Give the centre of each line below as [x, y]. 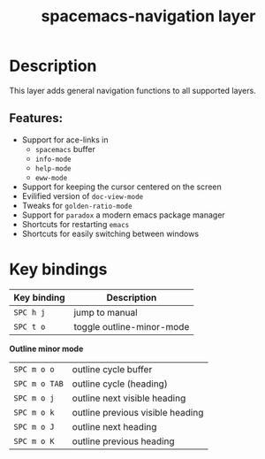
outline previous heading [123, 441]
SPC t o [30, 326]
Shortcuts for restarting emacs [76, 224]
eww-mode [51, 178]
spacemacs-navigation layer [148, 16]
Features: [36, 118]
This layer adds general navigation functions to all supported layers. [132, 90]
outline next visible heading [129, 398]
